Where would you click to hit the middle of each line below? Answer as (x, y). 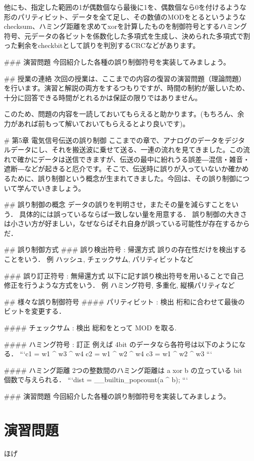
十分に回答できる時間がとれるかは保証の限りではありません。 (103, 97)
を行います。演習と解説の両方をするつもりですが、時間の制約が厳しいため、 (127, 88)
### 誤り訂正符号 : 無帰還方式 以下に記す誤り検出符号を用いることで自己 (124, 275)
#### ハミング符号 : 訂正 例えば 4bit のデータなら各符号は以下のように (121, 344)
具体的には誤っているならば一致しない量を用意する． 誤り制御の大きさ (133, 214)
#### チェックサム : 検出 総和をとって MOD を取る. (90, 328)
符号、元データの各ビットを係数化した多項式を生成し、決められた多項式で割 (127, 35)
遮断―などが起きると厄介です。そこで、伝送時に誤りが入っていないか (116, 169)
